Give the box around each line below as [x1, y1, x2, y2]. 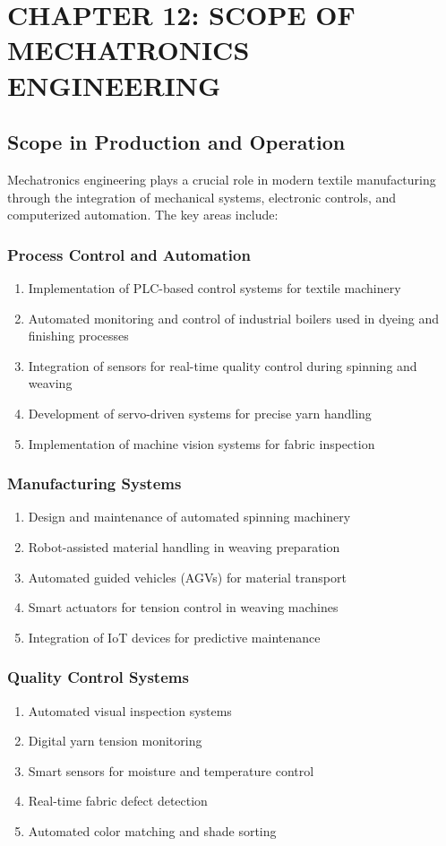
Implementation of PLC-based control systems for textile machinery [28, 278, 401, 297]
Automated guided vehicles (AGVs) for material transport [28, 567, 347, 586]
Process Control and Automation [7, 243, 251, 265]
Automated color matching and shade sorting [28, 821, 277, 840]
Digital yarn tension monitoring [28, 731, 202, 750]
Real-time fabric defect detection [28, 791, 208, 810]
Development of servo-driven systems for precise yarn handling [28, 403, 372, 422]
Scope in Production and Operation [7, 128, 346, 156]
